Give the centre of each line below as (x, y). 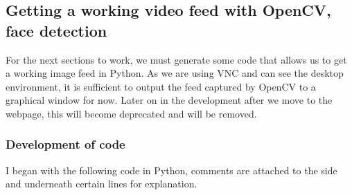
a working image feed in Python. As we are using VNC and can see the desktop (175, 73)
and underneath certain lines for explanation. (102, 184)
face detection (56, 30)
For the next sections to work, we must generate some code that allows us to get (176, 59)
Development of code (65, 144)
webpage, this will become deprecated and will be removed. (131, 113)
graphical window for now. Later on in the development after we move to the (169, 100)
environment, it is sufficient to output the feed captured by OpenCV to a (161, 86)
